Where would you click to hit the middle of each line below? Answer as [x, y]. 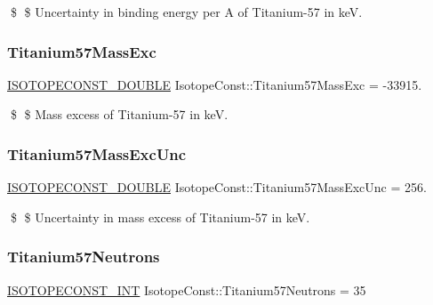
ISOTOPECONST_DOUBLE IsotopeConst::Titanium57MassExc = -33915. [215, 84]
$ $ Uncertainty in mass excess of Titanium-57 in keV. [160, 217]
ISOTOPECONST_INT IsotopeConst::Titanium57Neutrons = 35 [187, 289]
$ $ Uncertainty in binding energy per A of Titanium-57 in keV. [186, 12]
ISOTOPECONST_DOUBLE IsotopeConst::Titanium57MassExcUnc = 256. [217, 187]
